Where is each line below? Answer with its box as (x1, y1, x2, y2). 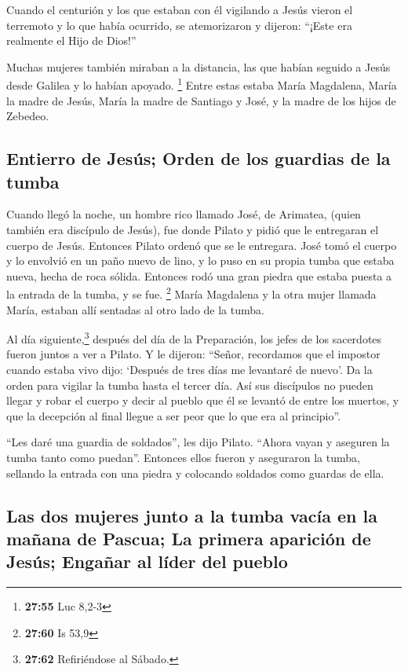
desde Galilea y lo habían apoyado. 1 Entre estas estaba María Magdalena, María (6, 75, 397, 93)
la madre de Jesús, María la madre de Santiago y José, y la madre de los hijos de (6, 92, 396, 108)
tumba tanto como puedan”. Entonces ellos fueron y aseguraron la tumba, (6, 449, 360, 466)
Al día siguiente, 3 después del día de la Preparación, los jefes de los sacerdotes (6, 328, 382, 346)
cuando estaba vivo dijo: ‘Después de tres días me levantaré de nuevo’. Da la (6, 361, 373, 378)
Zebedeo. (6, 108, 49, 124)
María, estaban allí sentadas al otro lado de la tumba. (6, 301, 264, 317)
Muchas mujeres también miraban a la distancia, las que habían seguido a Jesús (6, 58, 391, 75)
